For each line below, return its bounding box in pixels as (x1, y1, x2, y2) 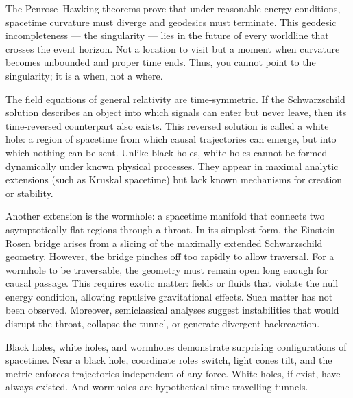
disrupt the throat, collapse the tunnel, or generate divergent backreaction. (5, 316, 320, 331)
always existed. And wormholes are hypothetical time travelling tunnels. (5, 379, 308, 394)
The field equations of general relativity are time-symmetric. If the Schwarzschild (5, 91, 345, 106)
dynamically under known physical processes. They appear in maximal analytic (5, 159, 339, 173)
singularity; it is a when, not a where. (5, 68, 163, 82)
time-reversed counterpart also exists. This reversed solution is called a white (5, 118, 329, 132)
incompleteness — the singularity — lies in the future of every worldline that (5, 28, 329, 43)
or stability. (5, 185, 53, 200)
